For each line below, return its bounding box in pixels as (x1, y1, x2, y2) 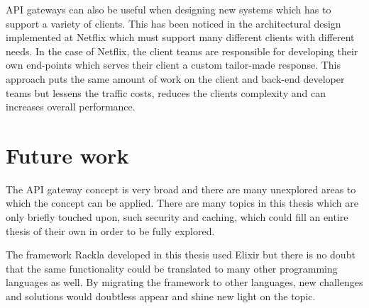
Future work (6, 140, 129, 169)
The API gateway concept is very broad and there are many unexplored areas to (6, 181, 356, 196)
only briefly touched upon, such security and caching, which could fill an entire (6, 210, 348, 224)
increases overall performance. (6, 99, 136, 114)
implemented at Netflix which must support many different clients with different (6, 30, 355, 45)
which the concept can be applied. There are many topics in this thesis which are (6, 195, 358, 210)
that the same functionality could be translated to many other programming (6, 261, 338, 275)
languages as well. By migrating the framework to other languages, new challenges (6, 275, 363, 290)
